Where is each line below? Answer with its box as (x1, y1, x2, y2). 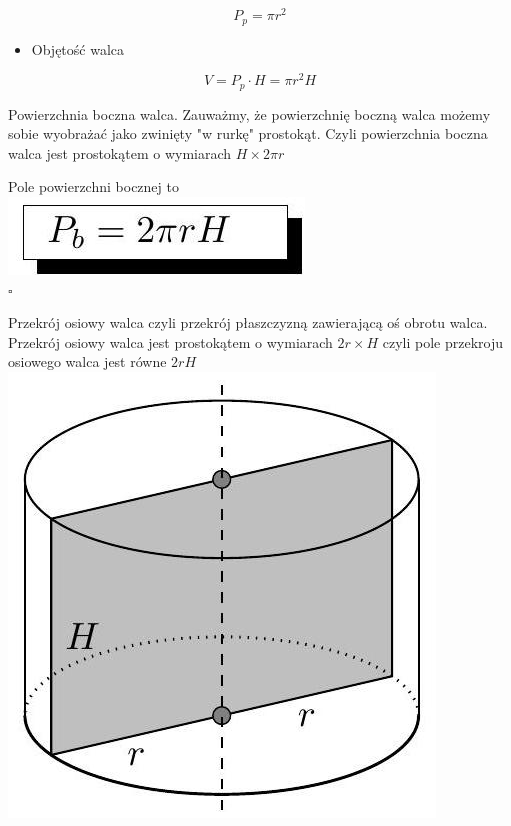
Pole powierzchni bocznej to (8, 176, 179, 197)
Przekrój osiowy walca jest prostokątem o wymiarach (8, 331, 333, 352)
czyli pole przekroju (382, 331, 503, 352)
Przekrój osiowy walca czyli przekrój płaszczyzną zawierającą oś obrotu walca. (8, 312, 488, 333)
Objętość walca (31, 38, 125, 59)
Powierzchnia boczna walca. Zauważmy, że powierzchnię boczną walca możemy (8, 103, 491, 124)
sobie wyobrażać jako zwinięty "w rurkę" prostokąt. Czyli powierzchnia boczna (8, 123, 488, 144)
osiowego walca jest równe (8, 351, 167, 372)
